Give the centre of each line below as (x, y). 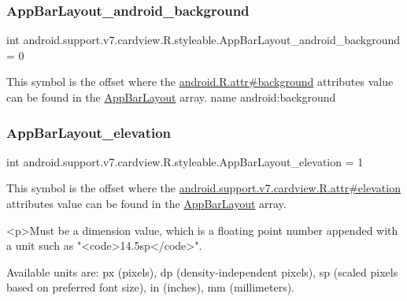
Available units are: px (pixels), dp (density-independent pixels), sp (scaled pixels (202, 271)
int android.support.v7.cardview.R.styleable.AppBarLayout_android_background (203, 40)
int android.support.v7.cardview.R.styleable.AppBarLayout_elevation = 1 (185, 161)
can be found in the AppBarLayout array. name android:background (171, 97)
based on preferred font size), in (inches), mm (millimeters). (151, 287)
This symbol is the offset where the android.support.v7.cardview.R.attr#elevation (203, 188)
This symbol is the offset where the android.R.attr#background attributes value (200, 82)
